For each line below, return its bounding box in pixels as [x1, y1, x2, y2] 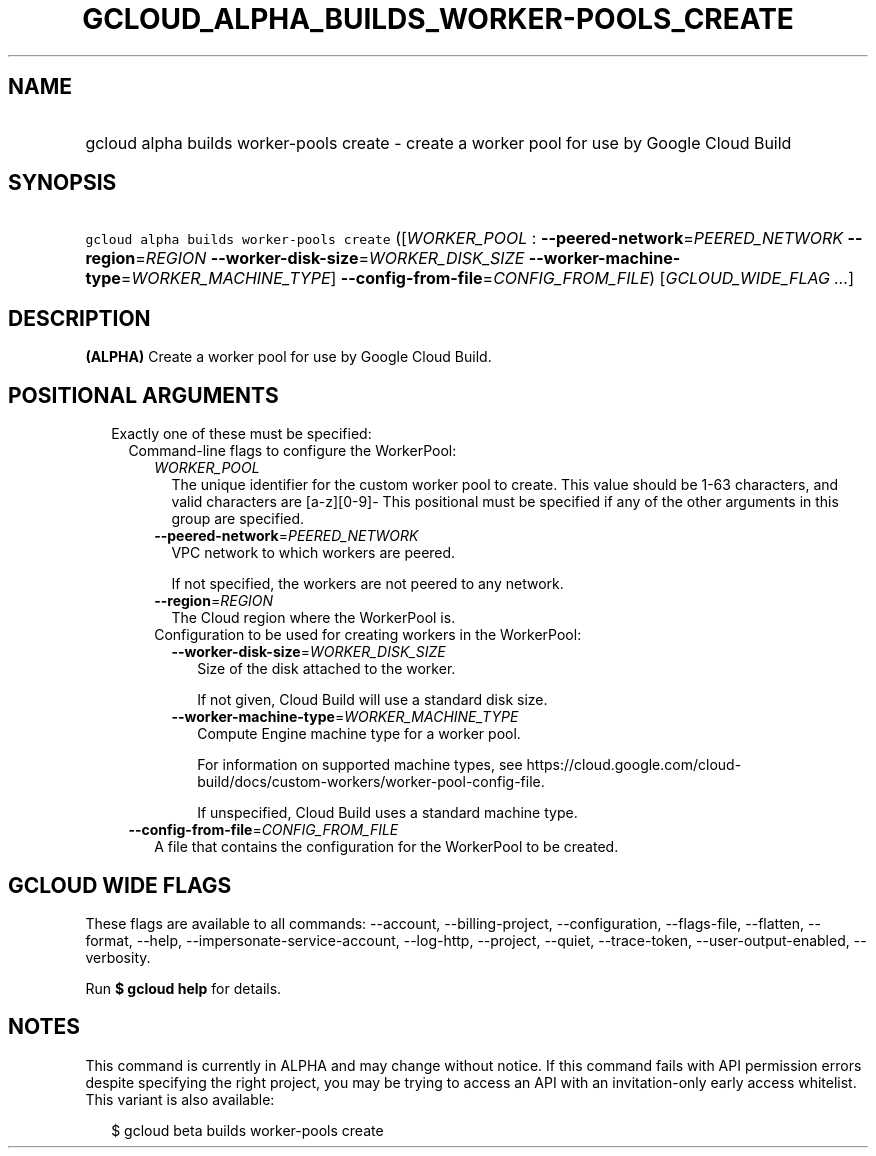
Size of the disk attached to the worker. [197, 660, 456, 678]
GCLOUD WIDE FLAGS [8, 872, 232, 898]
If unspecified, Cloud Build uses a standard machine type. [197, 804, 578, 822]
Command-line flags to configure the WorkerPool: [128, 442, 457, 460]
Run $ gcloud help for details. [85, 979, 282, 997]
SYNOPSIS [8, 170, 117, 196]
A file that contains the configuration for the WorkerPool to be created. [154, 838, 619, 856]
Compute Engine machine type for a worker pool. [197, 725, 521, 743]
